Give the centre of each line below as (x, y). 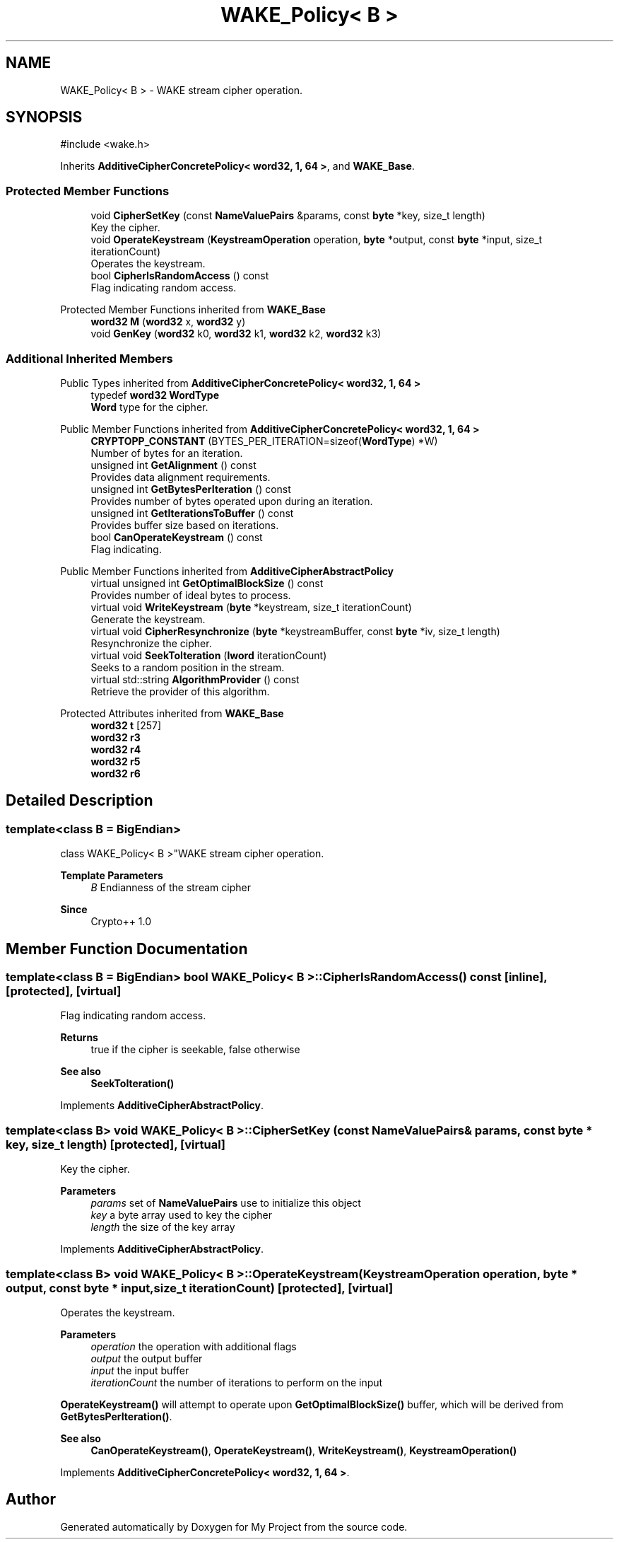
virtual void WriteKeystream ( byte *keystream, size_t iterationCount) (251, 607)
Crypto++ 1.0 (121, 922)
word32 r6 (116, 773)
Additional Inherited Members (89, 358)
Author (31, 1500)
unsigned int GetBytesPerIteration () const (191, 489)
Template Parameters (112, 876)
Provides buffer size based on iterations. (185, 525)
